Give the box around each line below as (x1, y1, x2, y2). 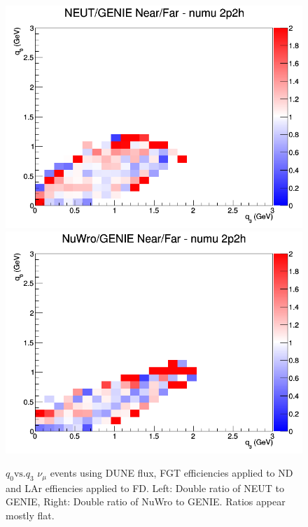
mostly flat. (6, 507, 55, 522)
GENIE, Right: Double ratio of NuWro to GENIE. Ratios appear (6, 494, 286, 509)
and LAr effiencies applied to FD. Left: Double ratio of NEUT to (6, 480, 284, 495)
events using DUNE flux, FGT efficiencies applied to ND (50, 465, 293, 480)
